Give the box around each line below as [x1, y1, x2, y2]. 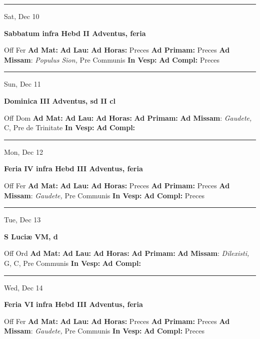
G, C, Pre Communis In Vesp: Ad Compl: [4, 257, 141, 268]
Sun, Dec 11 [4, 79, 41, 89]
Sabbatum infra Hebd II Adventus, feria [4, 28, 146, 38]
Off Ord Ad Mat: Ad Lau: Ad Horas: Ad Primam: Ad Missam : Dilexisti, [4, 248, 249, 258]
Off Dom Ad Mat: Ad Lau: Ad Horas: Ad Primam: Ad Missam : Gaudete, [4, 112, 252, 123]
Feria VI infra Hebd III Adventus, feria [4, 299, 143, 309]
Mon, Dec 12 [4, 146, 43, 157]
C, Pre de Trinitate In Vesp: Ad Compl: [4, 122, 135, 133]
